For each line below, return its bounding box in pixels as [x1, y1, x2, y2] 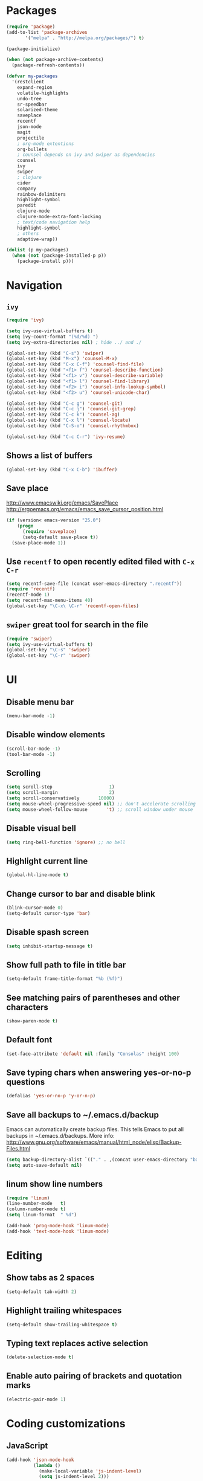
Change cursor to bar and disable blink [6, 889, 155, 899]
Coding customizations [6, 1416, 126, 1430]
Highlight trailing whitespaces [6, 1306, 122, 1316]
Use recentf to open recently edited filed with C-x [6, 557, 195, 567]
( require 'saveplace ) [22, 529, 77, 535]
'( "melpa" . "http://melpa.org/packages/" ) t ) [25, 34, 145, 41]
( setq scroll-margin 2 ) [6, 790, 115, 796]
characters [6, 1002, 48, 1012]
